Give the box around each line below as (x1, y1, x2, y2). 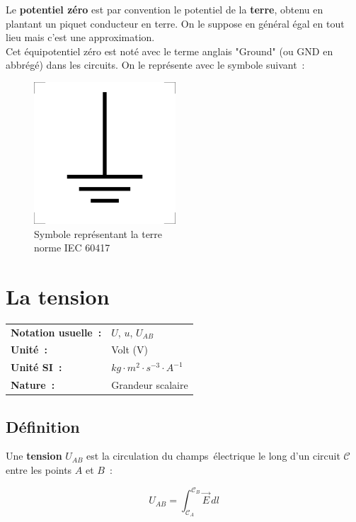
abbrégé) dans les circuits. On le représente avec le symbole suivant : (6, 57, 305, 72)
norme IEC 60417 (34, 240, 110, 255)
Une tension (6, 448, 62, 463)
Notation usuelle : (11, 324, 102, 339)
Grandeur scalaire (111, 378, 188, 392)
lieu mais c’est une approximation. (6, 30, 155, 45)
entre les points (6, 463, 72, 477)
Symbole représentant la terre (34, 226, 163, 241)
